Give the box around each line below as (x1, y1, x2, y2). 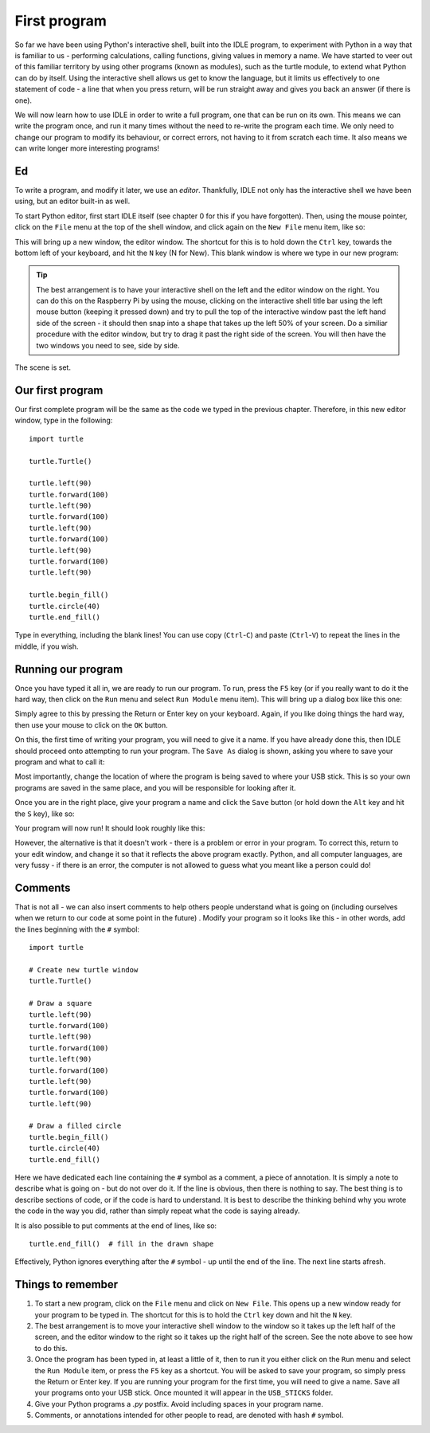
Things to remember (14, 1278, 119, 1291)
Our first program (14, 383, 104, 397)
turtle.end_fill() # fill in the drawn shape (29, 1239, 214, 1248)
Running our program (14, 662, 123, 676)
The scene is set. (14, 363, 72, 372)
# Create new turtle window (29, 965, 139, 974)
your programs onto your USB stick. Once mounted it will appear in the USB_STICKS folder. (34, 1388, 334, 1398)
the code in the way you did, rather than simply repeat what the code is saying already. (14, 1206, 300, 1215)
